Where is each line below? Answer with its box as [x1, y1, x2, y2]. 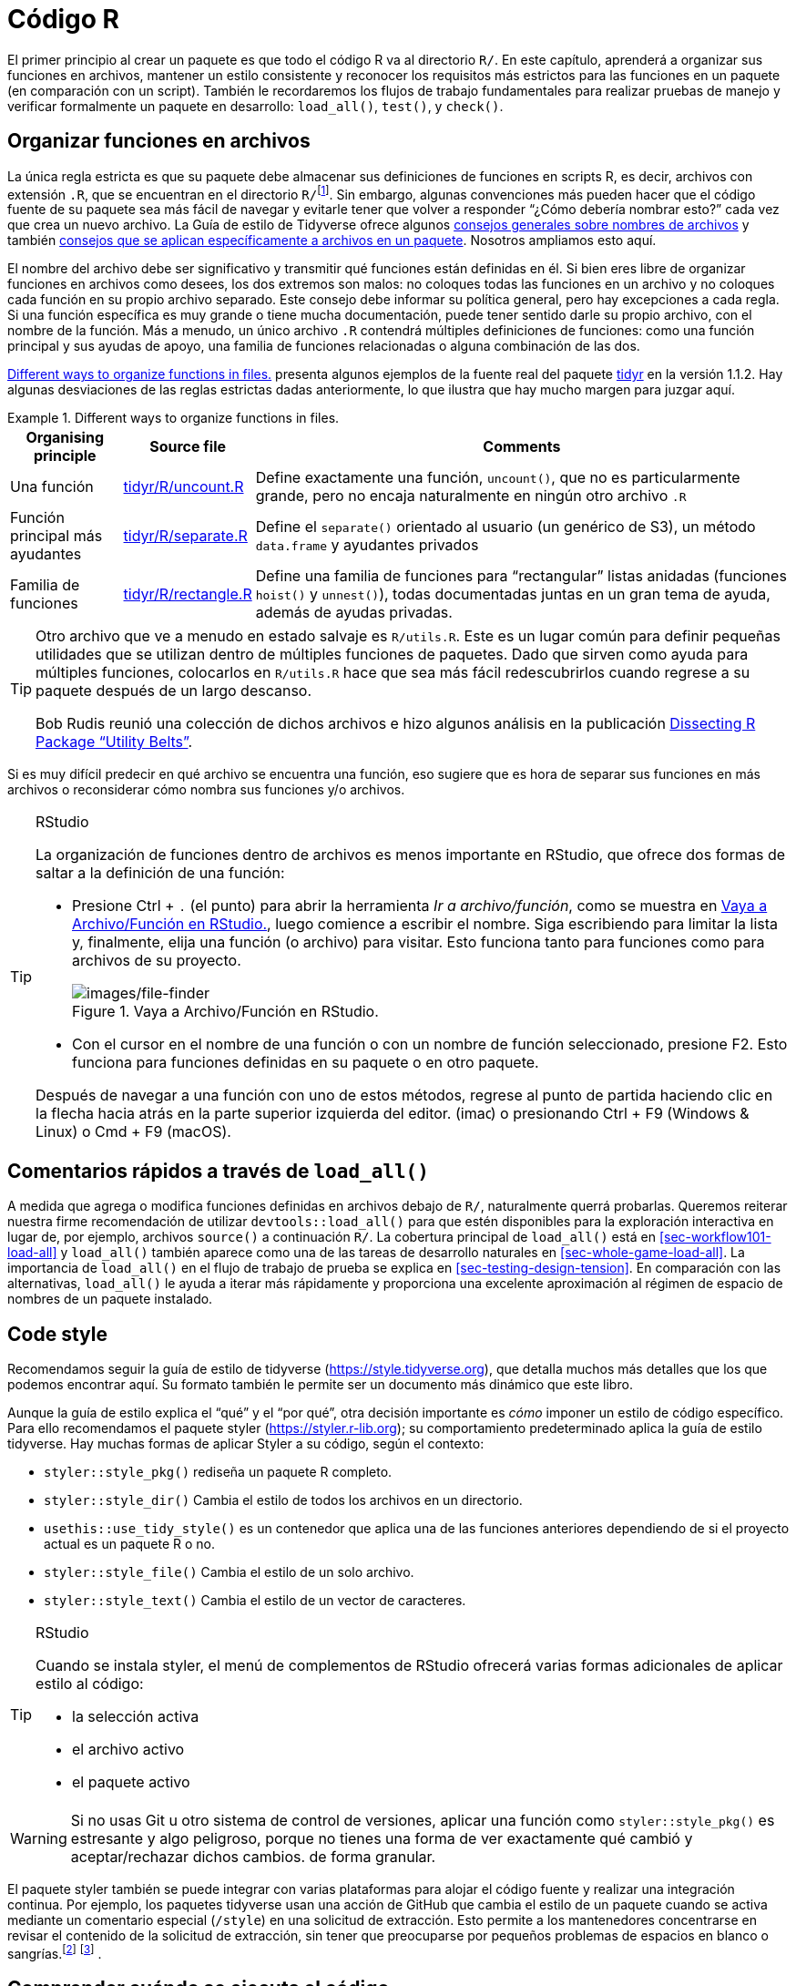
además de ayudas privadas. [255, 603, 453, 622]
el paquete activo [72, 1772, 190, 1791]
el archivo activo [72, 1739, 185, 1758]
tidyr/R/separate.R [123, 527, 248, 546]
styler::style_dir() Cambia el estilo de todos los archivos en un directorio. [44, 1491, 523, 1508]
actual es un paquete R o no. [44, 1535, 215, 1551]
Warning [10, 1828, 67, 1848]
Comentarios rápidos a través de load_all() [7, 1159, 429, 1182]
